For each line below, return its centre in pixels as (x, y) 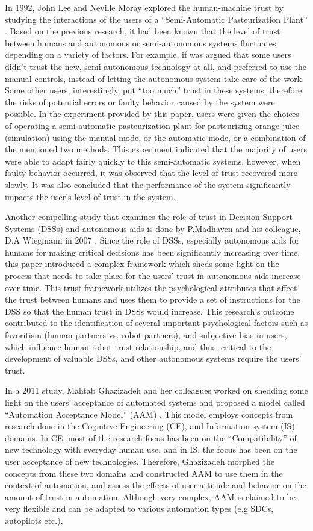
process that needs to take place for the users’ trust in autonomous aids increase (153, 276)
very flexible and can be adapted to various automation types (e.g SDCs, (139, 508)
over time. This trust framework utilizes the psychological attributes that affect (151, 287)
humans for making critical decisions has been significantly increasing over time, (153, 252)
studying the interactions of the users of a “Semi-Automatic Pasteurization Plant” (156, 19)
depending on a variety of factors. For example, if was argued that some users (148, 55)
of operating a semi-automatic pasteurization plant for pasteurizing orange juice (152, 125)
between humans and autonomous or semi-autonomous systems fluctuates (141, 42)
